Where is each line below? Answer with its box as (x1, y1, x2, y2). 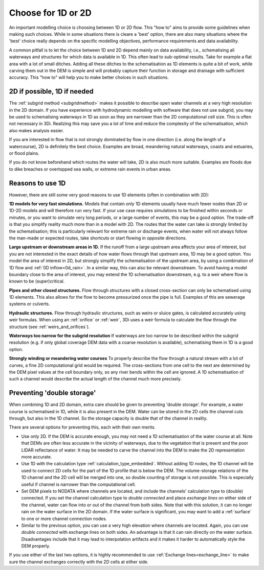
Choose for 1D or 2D (9, 7, 92, 18)
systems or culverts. (9, 301, 50, 307)
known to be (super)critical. (9, 278, 65, 284)
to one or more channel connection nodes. (21, 516, 107, 522)
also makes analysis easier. (9, 127, 64, 133)
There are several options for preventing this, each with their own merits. (9, 424, 156, 430)
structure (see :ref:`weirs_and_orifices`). (9, 324, 90, 330)
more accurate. (21, 454, 52, 460)
